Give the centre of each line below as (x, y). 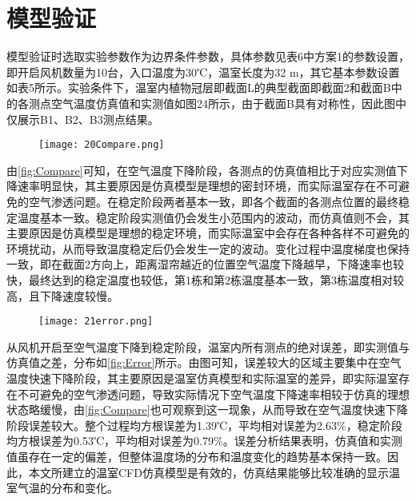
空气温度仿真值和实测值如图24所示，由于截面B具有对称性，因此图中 (228, 103)
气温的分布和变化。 (68, 488)
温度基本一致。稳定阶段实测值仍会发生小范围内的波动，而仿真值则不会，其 (213, 217)
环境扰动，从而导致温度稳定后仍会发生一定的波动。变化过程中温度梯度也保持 (208, 248)
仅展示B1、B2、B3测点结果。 (83, 119)
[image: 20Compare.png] (102, 145)
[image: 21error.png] (96, 322)
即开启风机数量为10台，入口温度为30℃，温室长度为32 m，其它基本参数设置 (203, 72)
